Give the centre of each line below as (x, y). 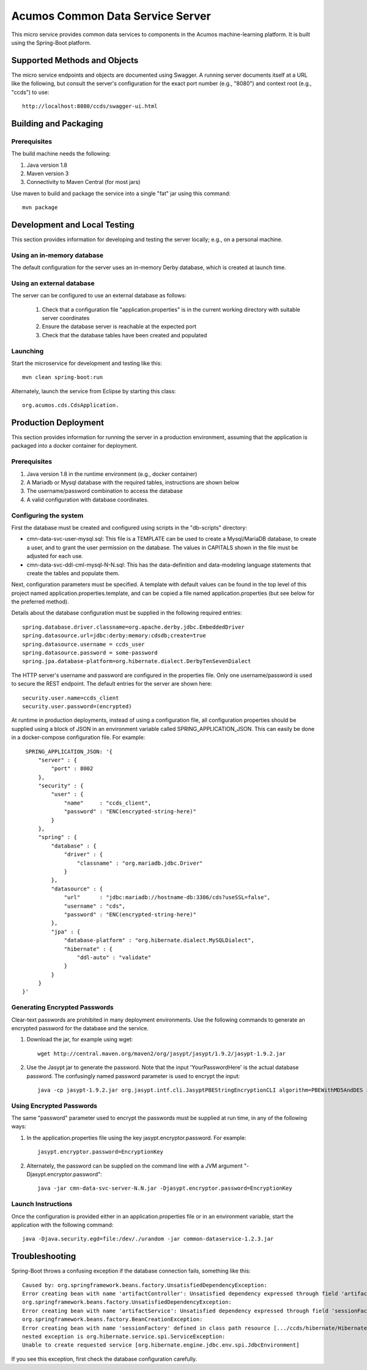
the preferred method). (40, 602)
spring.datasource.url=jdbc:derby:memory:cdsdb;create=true (114, 636)
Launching (28, 351)
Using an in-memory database (57, 255)
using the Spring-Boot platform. (51, 42)
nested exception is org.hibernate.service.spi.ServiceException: (124, 1337)
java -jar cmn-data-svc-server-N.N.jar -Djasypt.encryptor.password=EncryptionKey (165, 1188)
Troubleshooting (44, 1256)
